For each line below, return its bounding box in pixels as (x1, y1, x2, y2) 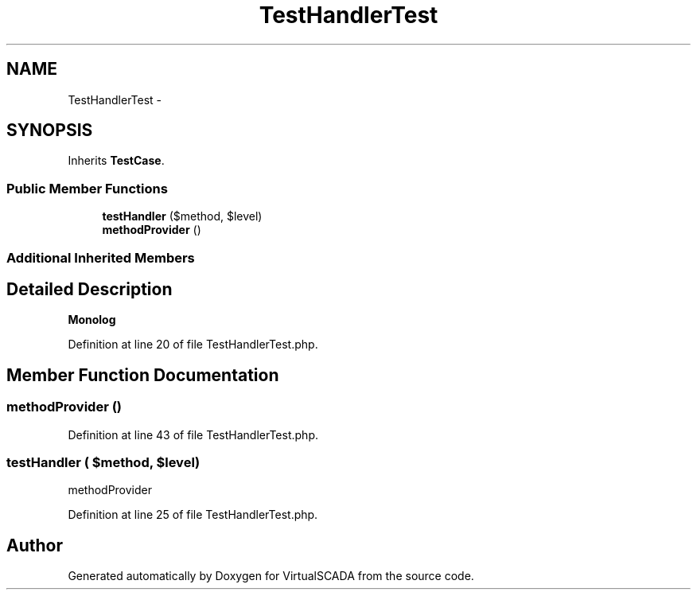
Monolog (68, 313, 116, 327)
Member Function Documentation (6, 364, 279, 385)
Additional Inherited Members (6, 249, 195, 266)
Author (6, 535, 63, 555)
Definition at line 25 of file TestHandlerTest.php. (68, 508, 318, 522)
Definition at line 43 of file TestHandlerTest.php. (68, 427, 318, 442)
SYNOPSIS (6, 120, 93, 141)
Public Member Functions (6, 180, 168, 197)
